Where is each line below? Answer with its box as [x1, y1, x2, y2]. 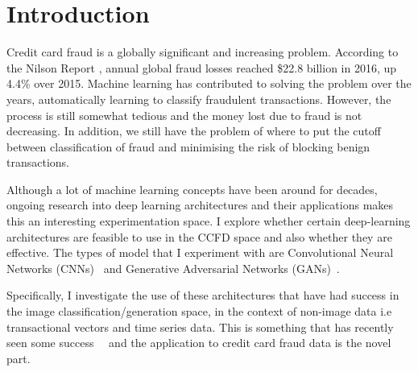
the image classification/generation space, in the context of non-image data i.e [6, 303, 392, 320]
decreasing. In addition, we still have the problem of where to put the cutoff [6, 122, 381, 139]
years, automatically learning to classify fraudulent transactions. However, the [6, 90, 391, 107]
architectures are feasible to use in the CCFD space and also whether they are [6, 228, 392, 245]
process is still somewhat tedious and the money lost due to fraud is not [6, 106, 362, 123]
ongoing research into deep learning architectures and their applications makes [6, 196, 394, 213]
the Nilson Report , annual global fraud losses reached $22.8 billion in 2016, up [6, 59, 397, 76]
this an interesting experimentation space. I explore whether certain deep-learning [6, 213, 411, 229]
